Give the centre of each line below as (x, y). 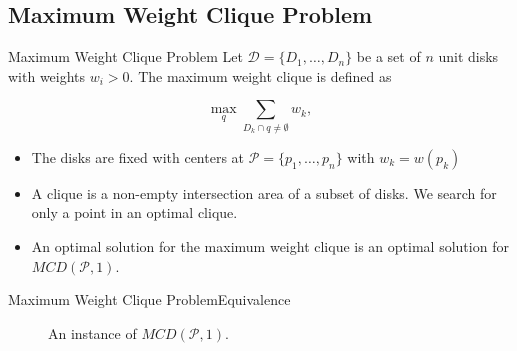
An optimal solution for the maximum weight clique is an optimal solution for (270, 245)
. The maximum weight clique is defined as (260, 75)
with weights (47, 75)
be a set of (388, 56)
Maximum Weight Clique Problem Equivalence (149, 299)
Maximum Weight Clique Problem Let (125, 56)
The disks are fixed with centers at (138, 156)
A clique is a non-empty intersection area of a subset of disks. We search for (264, 192)
